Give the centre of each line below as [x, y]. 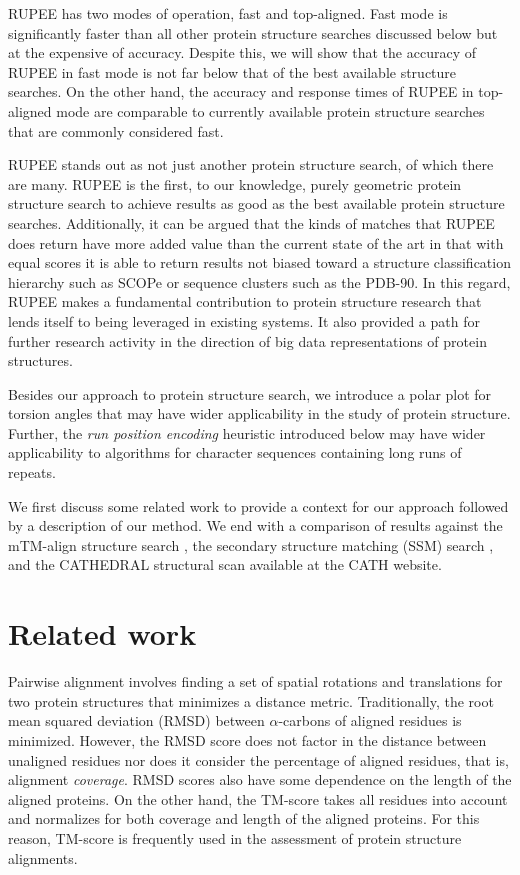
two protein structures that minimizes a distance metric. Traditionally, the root [251, 700]
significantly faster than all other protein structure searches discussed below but [253, 32]
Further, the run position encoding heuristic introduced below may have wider [247, 432]
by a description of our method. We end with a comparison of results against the [255, 525]
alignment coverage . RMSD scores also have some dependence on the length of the [260, 779]
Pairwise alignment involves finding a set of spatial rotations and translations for [255, 681]
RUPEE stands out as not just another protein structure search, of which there [251, 164]
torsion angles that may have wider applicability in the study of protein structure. [259, 413]
